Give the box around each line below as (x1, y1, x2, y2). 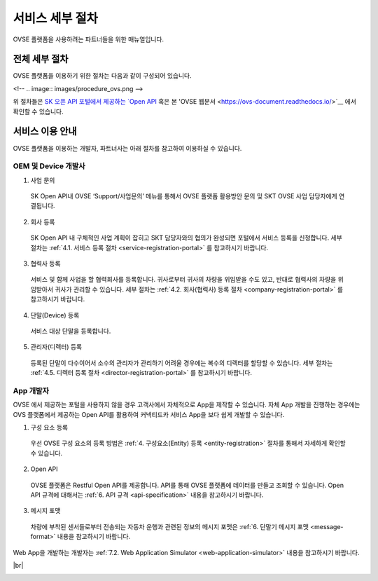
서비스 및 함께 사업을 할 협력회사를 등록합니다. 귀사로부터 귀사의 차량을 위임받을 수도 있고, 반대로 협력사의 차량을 (30, 275, 337, 284)
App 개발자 (13, 385, 49, 395)
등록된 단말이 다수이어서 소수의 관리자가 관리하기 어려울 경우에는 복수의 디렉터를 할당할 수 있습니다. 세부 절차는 (30, 358, 333, 367)
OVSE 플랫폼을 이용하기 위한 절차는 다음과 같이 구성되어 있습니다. (13, 71, 192, 80)
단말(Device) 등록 (30, 310, 80, 319)
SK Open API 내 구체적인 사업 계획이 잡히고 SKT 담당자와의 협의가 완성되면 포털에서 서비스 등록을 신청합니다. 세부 (30, 233, 342, 242)
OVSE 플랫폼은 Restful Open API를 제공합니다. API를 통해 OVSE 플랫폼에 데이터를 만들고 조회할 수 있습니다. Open (30, 481, 344, 489)
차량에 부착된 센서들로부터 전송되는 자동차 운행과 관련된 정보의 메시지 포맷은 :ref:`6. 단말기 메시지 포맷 (30, 522, 309, 531)
